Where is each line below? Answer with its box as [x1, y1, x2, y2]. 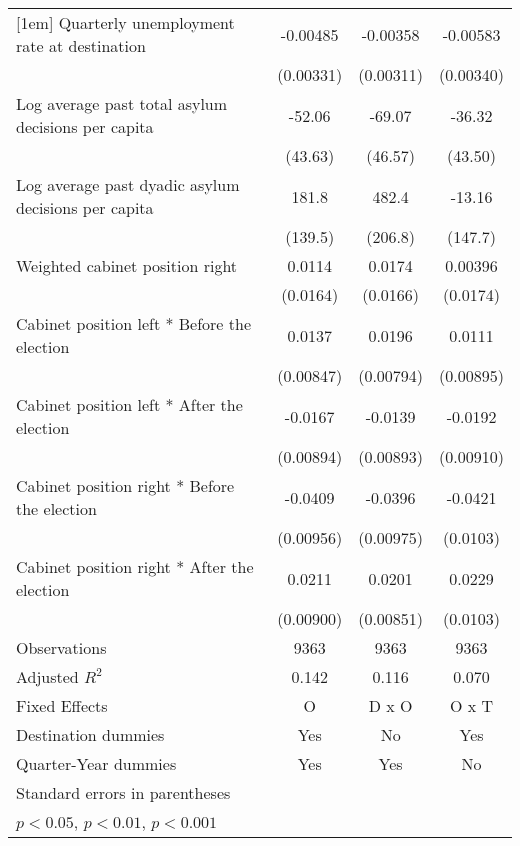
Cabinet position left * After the [16, 393, 243, 416]
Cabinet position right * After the [16, 555, 254, 578]
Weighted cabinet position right [16, 254, 238, 277]
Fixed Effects [16, 694, 108, 717]
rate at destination [16, 34, 146, 57]
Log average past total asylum [16, 92, 228, 115]
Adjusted [16, 665, 79, 688]
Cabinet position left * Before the [16, 312, 252, 335]
